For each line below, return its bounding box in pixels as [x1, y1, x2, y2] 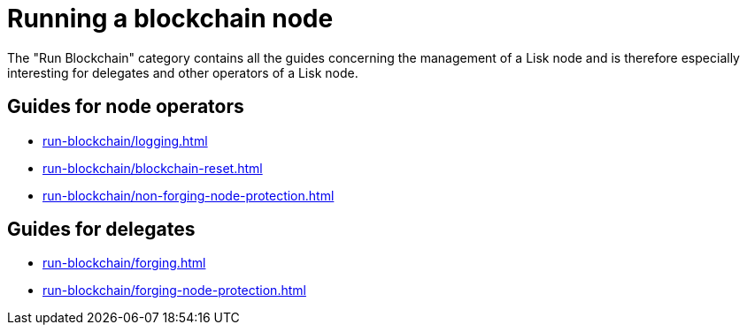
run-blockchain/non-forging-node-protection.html [42, 187, 335, 203]
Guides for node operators [7, 95, 244, 118]
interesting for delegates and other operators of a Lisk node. [7, 64, 358, 80]
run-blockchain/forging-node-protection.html [42, 283, 306, 298]
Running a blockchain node [7, 4, 334, 34]
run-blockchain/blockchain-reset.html [42, 160, 263, 176]
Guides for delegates [7, 218, 196, 241]
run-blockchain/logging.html [42, 132, 208, 148]
